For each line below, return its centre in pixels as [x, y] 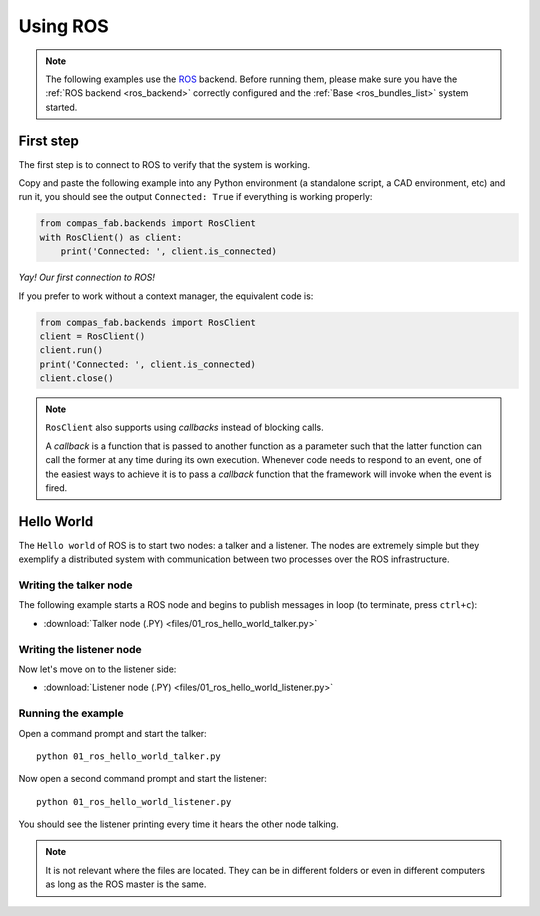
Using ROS [63, 26]
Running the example [71, 713]
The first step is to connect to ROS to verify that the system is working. [164, 164]
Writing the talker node [75, 585]
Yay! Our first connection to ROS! [86, 277]
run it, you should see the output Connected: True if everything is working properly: [195, 197]
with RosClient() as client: [111, 237]
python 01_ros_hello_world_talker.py [129, 756]
